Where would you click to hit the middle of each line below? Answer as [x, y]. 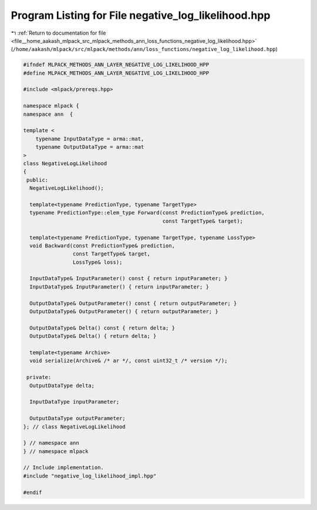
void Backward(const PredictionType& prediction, [102, 246]
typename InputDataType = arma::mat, [90, 139]
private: [39, 377]
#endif [33, 492]
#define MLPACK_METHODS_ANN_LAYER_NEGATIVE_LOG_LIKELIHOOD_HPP [116, 73]
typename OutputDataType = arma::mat [90, 147]
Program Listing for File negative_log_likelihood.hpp [141, 15]
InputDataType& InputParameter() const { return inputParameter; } [129, 279]
